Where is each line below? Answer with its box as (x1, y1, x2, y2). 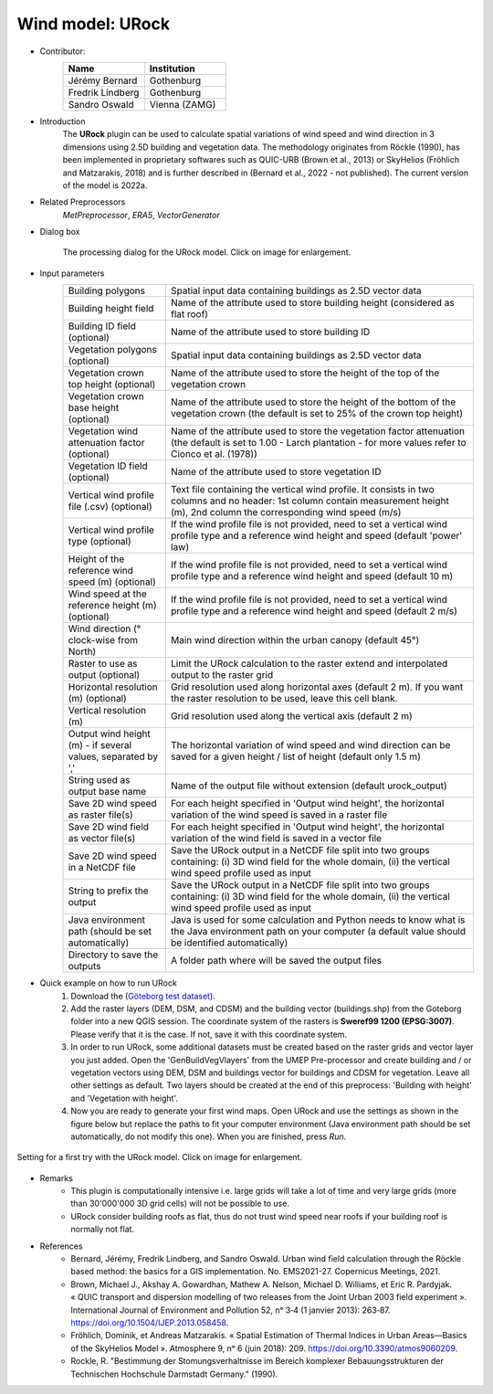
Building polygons (68, 284, 146, 297)
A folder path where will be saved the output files (170, 955, 383, 967)
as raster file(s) (68, 808, 134, 821)
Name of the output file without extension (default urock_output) (170, 779, 447, 792)
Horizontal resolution (68, 681, 159, 693)
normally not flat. (70, 1224, 135, 1235)
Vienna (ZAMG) (149, 98, 216, 111)
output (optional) (68, 669, 141, 681)
